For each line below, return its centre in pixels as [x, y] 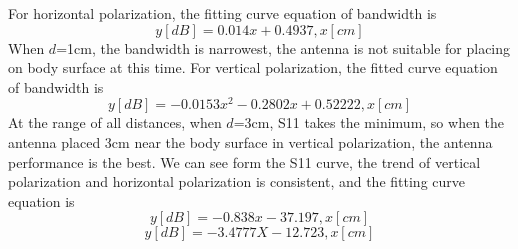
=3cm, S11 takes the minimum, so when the [369, 122]
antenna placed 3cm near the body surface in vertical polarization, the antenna [250, 142]
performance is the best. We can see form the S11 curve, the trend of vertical [244, 161]
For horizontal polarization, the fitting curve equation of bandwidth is [222, 13]
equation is [41, 200]
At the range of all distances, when [115, 122]
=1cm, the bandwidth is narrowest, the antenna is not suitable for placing [283, 47]
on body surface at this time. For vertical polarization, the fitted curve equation [253, 67]
